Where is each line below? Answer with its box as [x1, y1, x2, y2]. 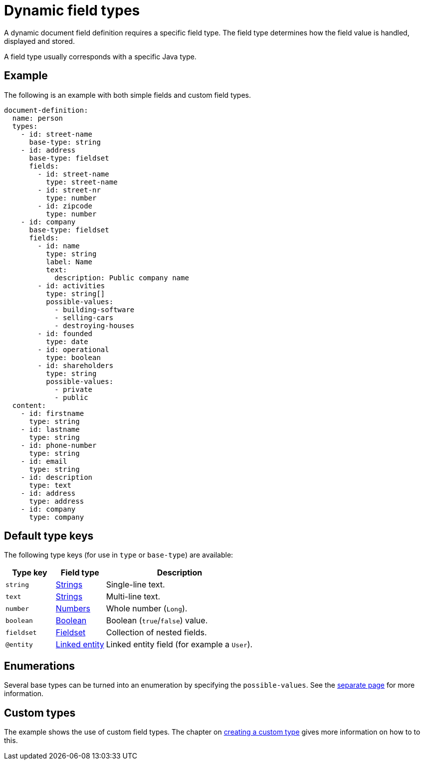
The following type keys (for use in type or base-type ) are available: [4, 551, 233, 560]
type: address [29, 497, 84, 505]
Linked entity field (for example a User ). [106, 639, 253, 650]
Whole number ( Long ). [106, 603, 188, 614]
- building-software [54, 305, 135, 314]
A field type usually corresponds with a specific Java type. [4, 52, 197, 61]
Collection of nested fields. [106, 627, 207, 638]
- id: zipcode [37, 201, 93, 210]
